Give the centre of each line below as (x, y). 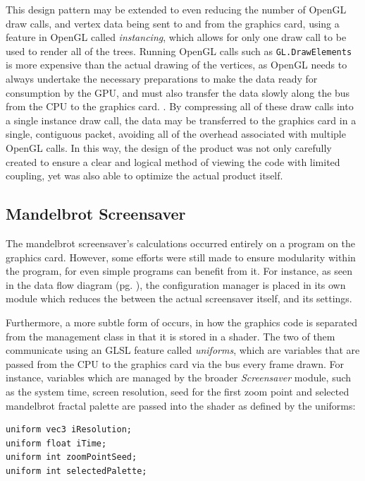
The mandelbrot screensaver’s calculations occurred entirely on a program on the (181, 243)
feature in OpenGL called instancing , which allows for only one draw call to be (176, 37)
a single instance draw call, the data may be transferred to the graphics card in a (181, 120)
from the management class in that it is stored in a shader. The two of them (171, 336)
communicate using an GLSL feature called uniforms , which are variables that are (183, 350)
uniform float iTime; (56, 443)
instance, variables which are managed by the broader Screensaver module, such (179, 378)
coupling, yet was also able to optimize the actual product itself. (144, 176)
